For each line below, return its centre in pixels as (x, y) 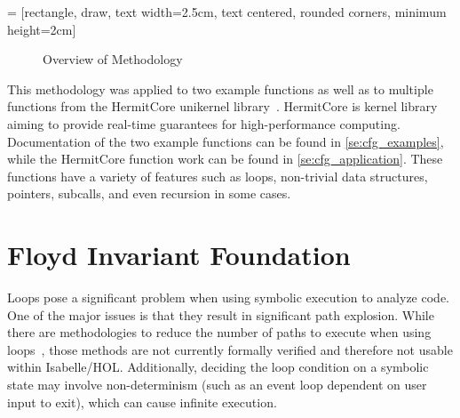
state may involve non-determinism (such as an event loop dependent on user (217, 385)
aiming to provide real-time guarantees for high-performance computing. (204, 123)
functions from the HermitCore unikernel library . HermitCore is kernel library (222, 106)
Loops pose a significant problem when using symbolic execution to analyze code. (228, 297)
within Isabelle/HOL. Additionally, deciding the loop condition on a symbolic (218, 367)
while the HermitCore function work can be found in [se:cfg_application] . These (225, 159)
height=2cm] (42, 29)
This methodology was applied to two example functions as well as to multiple (220, 88)
